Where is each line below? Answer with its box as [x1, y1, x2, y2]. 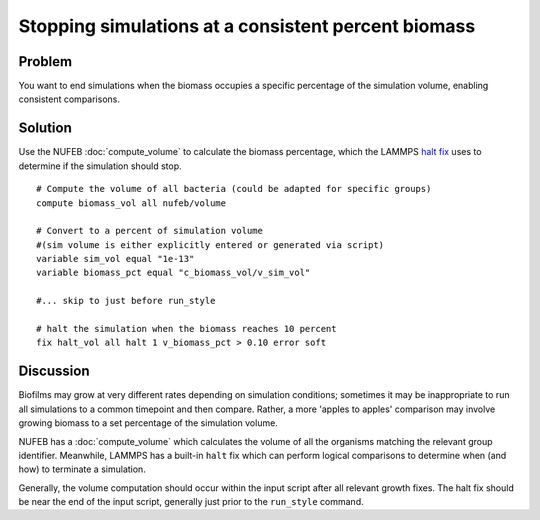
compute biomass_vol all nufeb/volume [36, 197, 227, 209]
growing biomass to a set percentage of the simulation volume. [18, 417, 279, 429]
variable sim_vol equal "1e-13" [36, 253, 195, 265]
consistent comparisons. [18, 93, 120, 105]
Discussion [18, 363, 90, 380]
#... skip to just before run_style [36, 295, 216, 307]
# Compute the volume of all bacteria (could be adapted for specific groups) [36, 183, 432, 195]
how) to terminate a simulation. [18, 463, 147, 475]
